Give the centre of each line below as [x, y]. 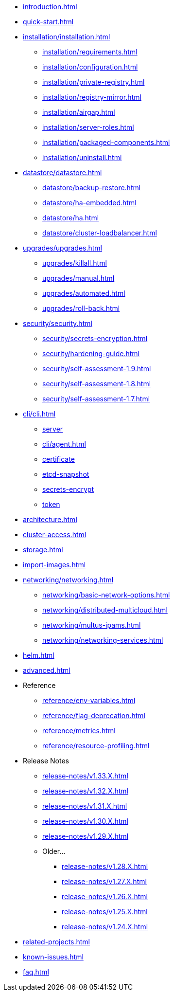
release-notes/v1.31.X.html [85, 806]
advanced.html [47, 670]
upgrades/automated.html [84, 293]
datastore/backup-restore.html [92, 188]
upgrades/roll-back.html [81, 308]
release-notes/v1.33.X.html [85, 776]
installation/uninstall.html [82, 157]
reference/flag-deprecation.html [94, 715]
